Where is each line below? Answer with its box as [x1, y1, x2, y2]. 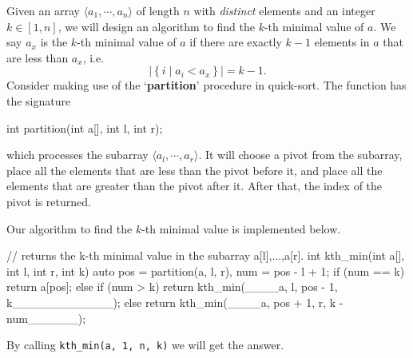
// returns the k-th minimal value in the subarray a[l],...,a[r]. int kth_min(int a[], [6, 247, 405, 264]
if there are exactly [189, 34, 282, 50]
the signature [6, 92, 71, 109]
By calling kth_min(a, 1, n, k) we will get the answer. [6, 336, 284, 353]
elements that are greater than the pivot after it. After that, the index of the [6, 177, 383, 194]
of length [136, 2, 180, 18]
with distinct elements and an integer [193, 2, 375, 18]
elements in [314, 34, 370, 50]
